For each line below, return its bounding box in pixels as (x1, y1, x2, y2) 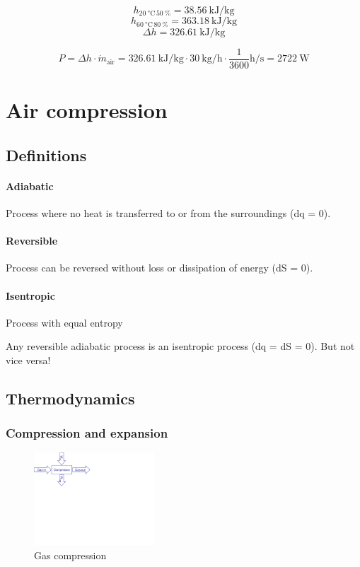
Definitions (6, 144, 87, 165)
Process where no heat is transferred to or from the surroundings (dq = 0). (6, 205, 331, 220)
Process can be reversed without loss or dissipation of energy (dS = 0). (6, 260, 313, 275)
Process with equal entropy (6, 315, 123, 329)
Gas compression (34, 548, 107, 563)
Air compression (6, 95, 168, 124)
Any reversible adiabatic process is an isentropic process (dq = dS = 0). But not (6, 339, 355, 353)
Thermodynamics (6, 387, 135, 409)
